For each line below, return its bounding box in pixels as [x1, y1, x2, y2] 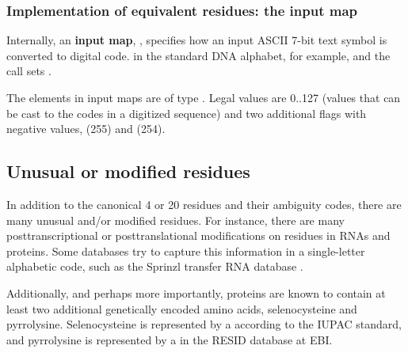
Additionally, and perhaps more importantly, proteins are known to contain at [6, 284, 386, 301]
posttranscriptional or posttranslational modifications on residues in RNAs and [6, 227, 391, 244]
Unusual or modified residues [6, 159, 250, 184]
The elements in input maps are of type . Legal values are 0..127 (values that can [6, 89, 401, 105]
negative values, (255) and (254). [6, 120, 166, 137]
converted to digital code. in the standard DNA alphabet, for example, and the [6, 47, 391, 63]
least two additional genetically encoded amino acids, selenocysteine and [6, 300, 357, 317]
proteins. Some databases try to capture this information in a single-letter [6, 242, 365, 259]
